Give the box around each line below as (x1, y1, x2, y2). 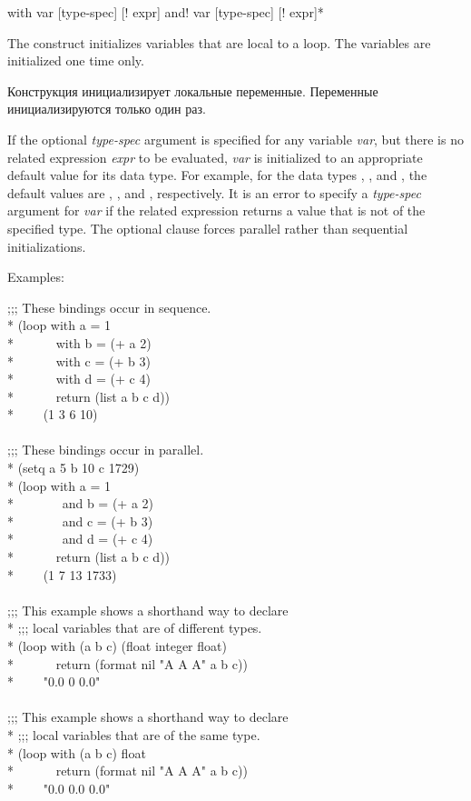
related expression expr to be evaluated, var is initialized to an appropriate (7, 147, 423, 166)
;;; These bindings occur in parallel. (7, 440, 204, 459)
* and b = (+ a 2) (7, 494, 153, 513)
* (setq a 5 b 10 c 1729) (7, 458, 140, 477)
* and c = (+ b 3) (7, 511, 153, 530)
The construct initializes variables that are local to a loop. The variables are (7, 33, 431, 52)
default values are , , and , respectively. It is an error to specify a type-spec (7, 183, 421, 202)
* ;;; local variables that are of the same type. (7, 725, 260, 744)
